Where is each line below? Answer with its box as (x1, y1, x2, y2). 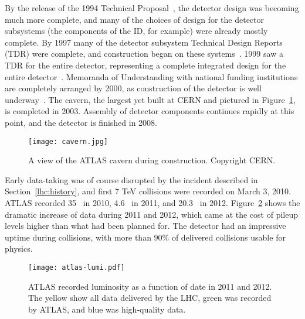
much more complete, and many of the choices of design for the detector (5, 13, 264, 25)
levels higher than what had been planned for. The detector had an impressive (5, 219, 286, 232)
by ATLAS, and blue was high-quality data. (28, 303, 186, 315)
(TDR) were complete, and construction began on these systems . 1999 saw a (5, 47, 283, 60)
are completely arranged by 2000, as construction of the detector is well (5, 82, 262, 94)
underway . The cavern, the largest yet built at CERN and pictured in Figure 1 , (5, 93, 296, 105)
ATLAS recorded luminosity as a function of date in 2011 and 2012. (28, 280, 272, 292)
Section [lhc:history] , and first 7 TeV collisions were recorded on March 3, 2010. (5, 185, 291, 197)
